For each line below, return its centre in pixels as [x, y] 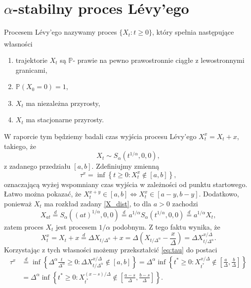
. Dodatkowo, [219, 194]
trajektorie [32, 60]
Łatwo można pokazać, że [43, 194]
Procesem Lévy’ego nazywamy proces [61, 32]
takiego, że [20, 146]
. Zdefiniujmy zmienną [125, 166]
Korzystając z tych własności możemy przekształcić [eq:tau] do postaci [111, 250]
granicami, [31, 70]
